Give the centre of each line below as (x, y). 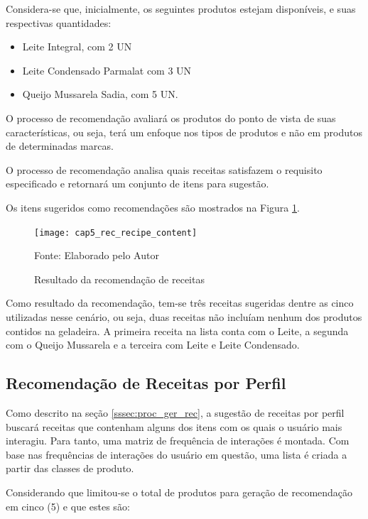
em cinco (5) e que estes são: (68, 506)
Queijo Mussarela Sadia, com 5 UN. (100, 94)
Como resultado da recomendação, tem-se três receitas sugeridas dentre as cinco (180, 303)
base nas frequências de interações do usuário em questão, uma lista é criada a (177, 454)
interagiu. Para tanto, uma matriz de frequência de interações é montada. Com (178, 441)
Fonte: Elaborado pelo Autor (97, 255)
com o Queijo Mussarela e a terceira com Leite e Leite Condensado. (153, 345)
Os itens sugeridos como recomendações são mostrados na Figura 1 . (153, 207)
